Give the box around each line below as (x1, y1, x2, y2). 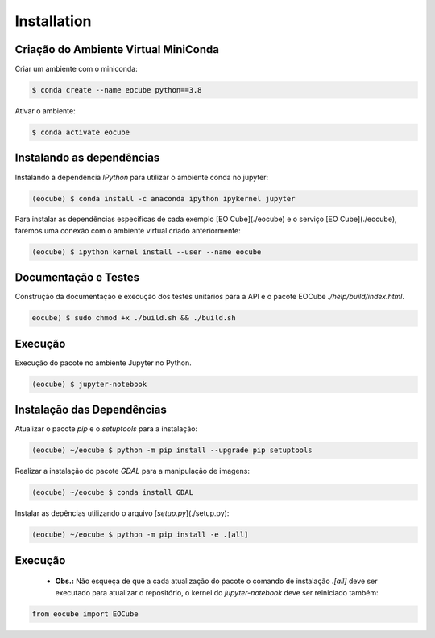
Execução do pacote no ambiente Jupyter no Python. (14, 358, 193, 368)
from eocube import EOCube (31, 609, 139, 619)
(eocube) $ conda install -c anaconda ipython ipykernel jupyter (31, 194, 296, 203)
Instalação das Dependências (14, 403, 167, 417)
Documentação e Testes (14, 270, 140, 285)
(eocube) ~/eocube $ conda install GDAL (31, 488, 193, 497)
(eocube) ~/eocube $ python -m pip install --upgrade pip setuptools (31, 446, 313, 455)
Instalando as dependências (14, 151, 160, 165)
